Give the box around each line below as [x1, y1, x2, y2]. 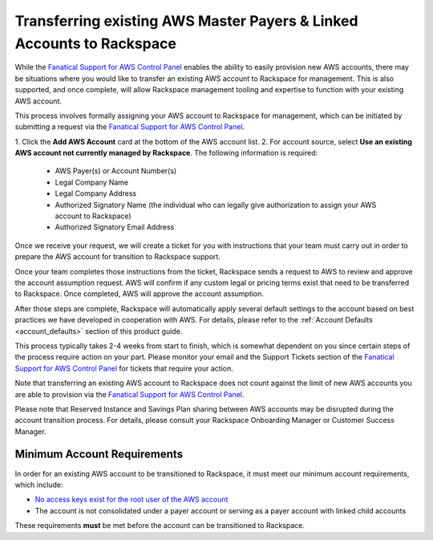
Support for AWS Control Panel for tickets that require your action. [14, 363, 234, 373]
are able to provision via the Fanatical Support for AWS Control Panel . [14, 389, 245, 399]
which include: [14, 480, 63, 489]
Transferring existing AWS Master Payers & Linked [14, 12, 358, 30]
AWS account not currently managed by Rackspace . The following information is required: [14, 148, 318, 158]
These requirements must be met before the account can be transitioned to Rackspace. [14, 521, 305, 530]
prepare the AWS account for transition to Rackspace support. [14, 252, 221, 262]
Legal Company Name [55, 177, 129, 187]
